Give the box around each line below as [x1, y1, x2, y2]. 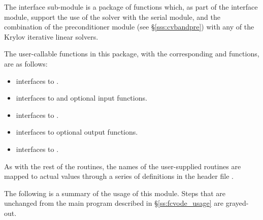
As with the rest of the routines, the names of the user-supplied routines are [4, 161, 241, 171]
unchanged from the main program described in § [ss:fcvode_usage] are [4, 198, 223, 208]
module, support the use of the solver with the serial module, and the [4, 11, 220, 22]
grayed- [225, 198, 249, 208]
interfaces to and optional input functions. [16, 92, 147, 103]
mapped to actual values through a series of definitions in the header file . [4, 171, 234, 181]
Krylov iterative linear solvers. [4, 31, 98, 42]
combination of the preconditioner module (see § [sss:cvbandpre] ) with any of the [4, 21, 254, 32]
